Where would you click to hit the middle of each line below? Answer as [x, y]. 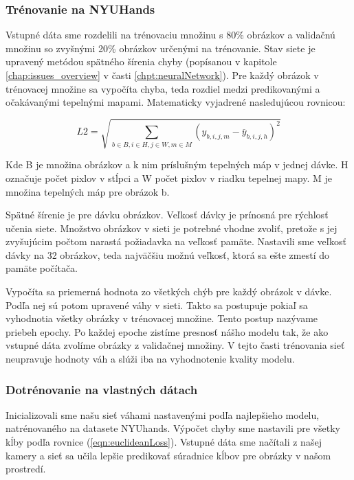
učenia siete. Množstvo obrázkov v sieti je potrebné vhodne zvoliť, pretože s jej [172, 228]
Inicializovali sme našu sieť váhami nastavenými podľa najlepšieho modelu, [163, 414]
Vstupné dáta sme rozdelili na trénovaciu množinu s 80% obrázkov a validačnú [170, 35]
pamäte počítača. [42, 268]
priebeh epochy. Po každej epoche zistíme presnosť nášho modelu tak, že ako [167, 331]
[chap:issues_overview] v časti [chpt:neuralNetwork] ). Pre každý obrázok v [162, 75]
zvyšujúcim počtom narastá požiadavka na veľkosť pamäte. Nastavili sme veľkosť [176, 241]
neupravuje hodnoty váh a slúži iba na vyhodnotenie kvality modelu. [150, 359]
